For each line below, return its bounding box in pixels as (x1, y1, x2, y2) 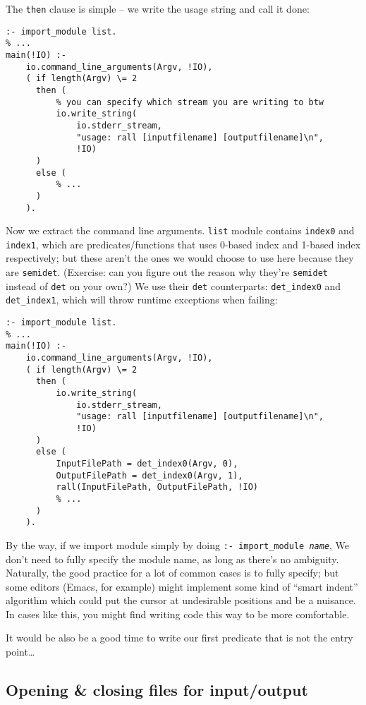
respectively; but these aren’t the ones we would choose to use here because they (6, 251, 354, 265)
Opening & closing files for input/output (6, 679, 308, 701)
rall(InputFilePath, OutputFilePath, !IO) (56, 482, 258, 493)
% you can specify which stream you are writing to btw (56, 97, 324, 107)
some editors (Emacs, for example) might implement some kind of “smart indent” (6, 579, 358, 593)
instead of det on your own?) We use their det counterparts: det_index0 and (6, 278, 341, 293)
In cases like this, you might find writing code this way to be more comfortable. (6, 606, 350, 621)
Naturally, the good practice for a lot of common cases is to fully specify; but (6, 565, 339, 580)
